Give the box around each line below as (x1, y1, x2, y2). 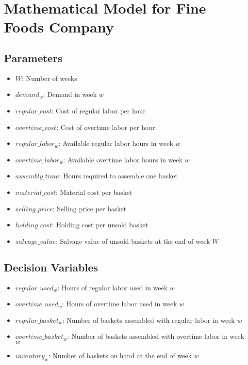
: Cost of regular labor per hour (51, 105, 146, 115)
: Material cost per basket (56, 187, 132, 197)
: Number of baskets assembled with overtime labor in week (67, 331, 245, 341)
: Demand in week (43, 89, 97, 99)
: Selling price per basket (52, 203, 127, 213)
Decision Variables (4, 259, 98, 274)
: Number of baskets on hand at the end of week (48, 350, 192, 360)
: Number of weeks (22, 73, 77, 83)
